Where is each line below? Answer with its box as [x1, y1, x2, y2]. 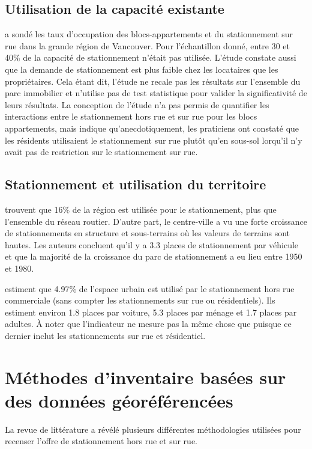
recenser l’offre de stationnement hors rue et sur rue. [5, 435, 197, 447]
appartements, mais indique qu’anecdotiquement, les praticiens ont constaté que [5, 121, 299, 134]
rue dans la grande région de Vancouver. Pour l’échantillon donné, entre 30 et [5, 39, 290, 52]
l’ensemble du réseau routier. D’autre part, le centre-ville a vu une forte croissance [5, 215, 308, 227]
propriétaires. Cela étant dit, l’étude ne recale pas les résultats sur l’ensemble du [5, 75, 301, 87]
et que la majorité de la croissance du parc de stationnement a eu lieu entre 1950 [5, 250, 302, 263]
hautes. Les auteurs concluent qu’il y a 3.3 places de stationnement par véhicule [5, 238, 299, 251]
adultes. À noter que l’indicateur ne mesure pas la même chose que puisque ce [5, 317, 292, 330]
